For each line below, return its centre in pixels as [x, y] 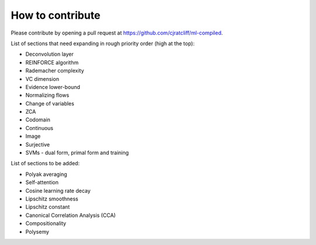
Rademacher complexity [55, 71]
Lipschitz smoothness [52, 199]
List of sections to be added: [45, 164]
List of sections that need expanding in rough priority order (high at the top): [103, 43]
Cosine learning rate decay [58, 190]
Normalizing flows [47, 95]
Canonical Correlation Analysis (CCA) [71, 215]
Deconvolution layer [50, 54]
